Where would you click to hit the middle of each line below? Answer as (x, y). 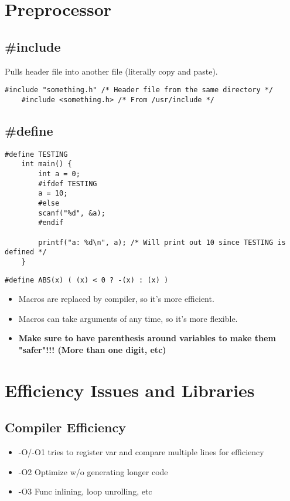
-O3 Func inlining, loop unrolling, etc (85, 491)
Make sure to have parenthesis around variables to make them (147, 338)
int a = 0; (59, 174)
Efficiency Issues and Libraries (130, 390)
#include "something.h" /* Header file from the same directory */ (139, 90)
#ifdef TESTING (68, 184)
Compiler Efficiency (65, 427)
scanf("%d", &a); (72, 213)
